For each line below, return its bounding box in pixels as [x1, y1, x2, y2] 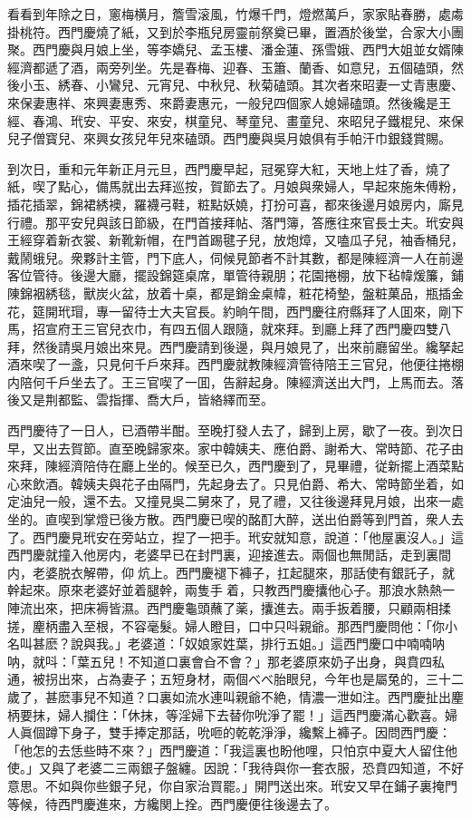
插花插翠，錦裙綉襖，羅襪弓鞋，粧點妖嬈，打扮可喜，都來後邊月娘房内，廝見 [7, 194, 464, 213]
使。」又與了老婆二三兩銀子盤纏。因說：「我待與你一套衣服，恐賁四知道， [7, 758, 438, 777]
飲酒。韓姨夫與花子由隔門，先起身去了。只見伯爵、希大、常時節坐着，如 [32, 473, 464, 492]
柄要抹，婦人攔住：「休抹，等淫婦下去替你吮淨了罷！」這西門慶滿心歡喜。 [7, 705, 445, 724]
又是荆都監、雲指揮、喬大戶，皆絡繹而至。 [19, 390, 274, 409]
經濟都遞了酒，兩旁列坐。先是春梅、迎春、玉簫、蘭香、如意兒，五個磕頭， [7, 57, 451, 76]
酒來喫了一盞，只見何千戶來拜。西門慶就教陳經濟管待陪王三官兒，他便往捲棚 [7, 355, 464, 374]
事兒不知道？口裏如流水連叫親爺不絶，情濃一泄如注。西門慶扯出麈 [70, 687, 464, 706]
